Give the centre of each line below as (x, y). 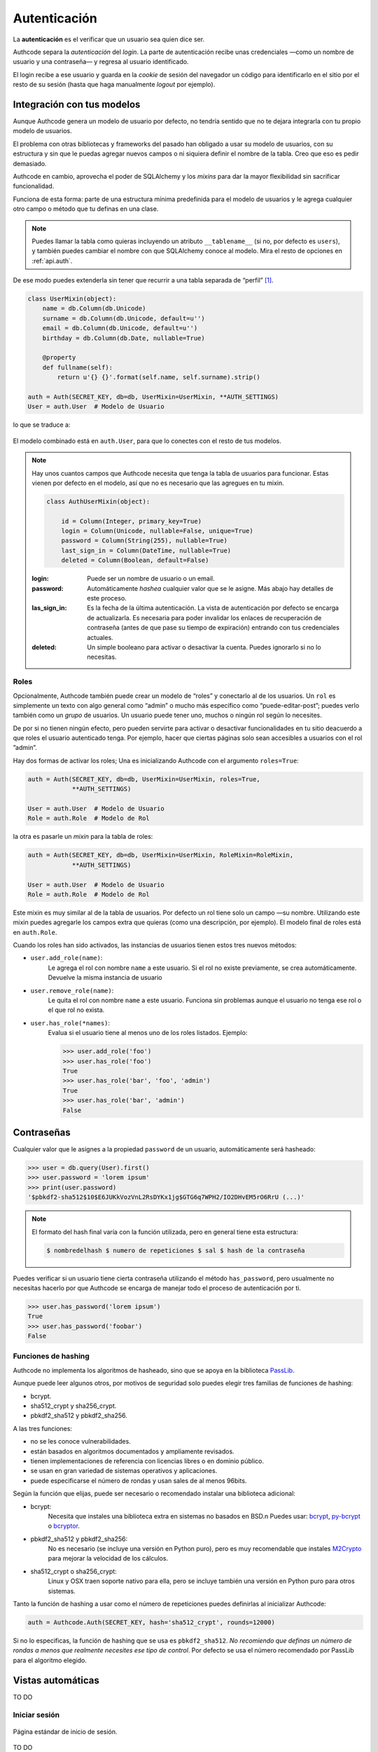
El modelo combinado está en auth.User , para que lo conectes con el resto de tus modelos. (147, 441)
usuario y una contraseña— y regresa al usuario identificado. (101, 62)
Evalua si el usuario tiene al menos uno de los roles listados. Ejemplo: (148, 1033)
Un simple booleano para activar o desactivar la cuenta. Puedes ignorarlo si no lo (204, 647)
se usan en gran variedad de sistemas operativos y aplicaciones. (124, 1471)
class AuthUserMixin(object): (98, 501)
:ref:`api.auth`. (52, 261)
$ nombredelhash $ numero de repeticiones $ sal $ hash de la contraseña (176, 1250)
